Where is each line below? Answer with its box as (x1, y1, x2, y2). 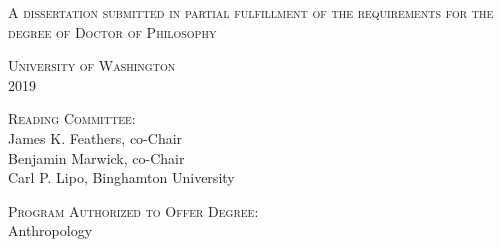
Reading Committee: (8, 108, 136, 129)
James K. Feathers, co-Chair (8, 127, 183, 148)
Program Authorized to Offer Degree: (8, 200, 259, 221)
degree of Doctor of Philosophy (8, 21, 217, 42)
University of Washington (8, 55, 176, 76)
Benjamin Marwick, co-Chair (8, 147, 185, 168)
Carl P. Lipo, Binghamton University (8, 167, 235, 188)
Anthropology (8, 220, 93, 241)
